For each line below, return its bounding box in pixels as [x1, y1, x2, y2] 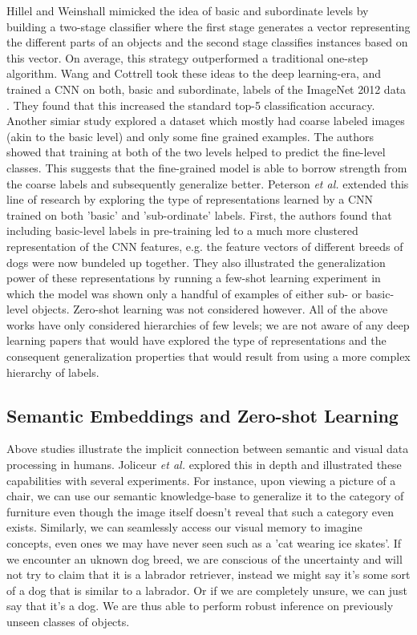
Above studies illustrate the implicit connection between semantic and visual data [6, 440, 409, 457]
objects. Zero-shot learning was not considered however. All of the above [31, 301, 388, 317]
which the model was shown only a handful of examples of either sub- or [6, 285, 362, 301]
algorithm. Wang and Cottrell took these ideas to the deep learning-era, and [6, 65, 382, 82]
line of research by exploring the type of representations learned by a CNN [6, 191, 374, 208]
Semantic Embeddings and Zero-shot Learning [6, 402, 399, 427]
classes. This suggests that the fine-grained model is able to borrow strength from [6, 159, 407, 176]
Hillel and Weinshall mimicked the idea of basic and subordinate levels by [6, 2, 369, 18]
